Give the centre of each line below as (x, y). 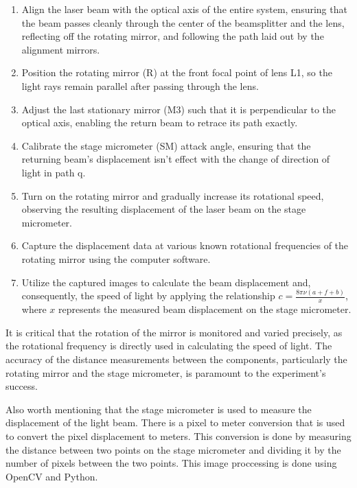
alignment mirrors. (61, 49)
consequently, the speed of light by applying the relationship (148, 295)
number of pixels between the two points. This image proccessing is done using (171, 463)
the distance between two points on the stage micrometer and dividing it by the (173, 449)
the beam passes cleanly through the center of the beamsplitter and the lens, (183, 22)
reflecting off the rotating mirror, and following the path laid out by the (173, 36)
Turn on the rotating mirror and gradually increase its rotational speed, (173, 195)
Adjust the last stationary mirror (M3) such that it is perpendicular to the (179, 109)
